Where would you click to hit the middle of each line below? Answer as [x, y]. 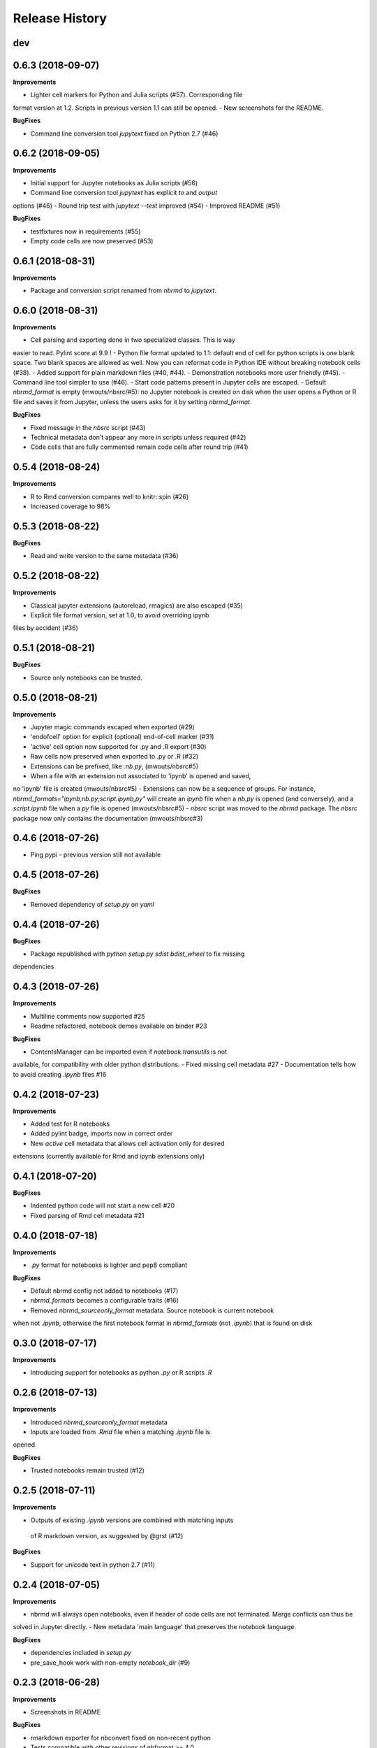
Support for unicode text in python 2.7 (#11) [93, 1564]
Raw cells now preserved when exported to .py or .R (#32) [114, 757]
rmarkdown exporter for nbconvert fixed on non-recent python [120, 1738]
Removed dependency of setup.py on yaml [92, 904]
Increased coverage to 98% [71, 506]
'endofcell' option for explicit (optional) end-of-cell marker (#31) [122, 737]
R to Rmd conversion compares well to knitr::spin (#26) [110, 496]
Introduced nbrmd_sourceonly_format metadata [99, 1422]
